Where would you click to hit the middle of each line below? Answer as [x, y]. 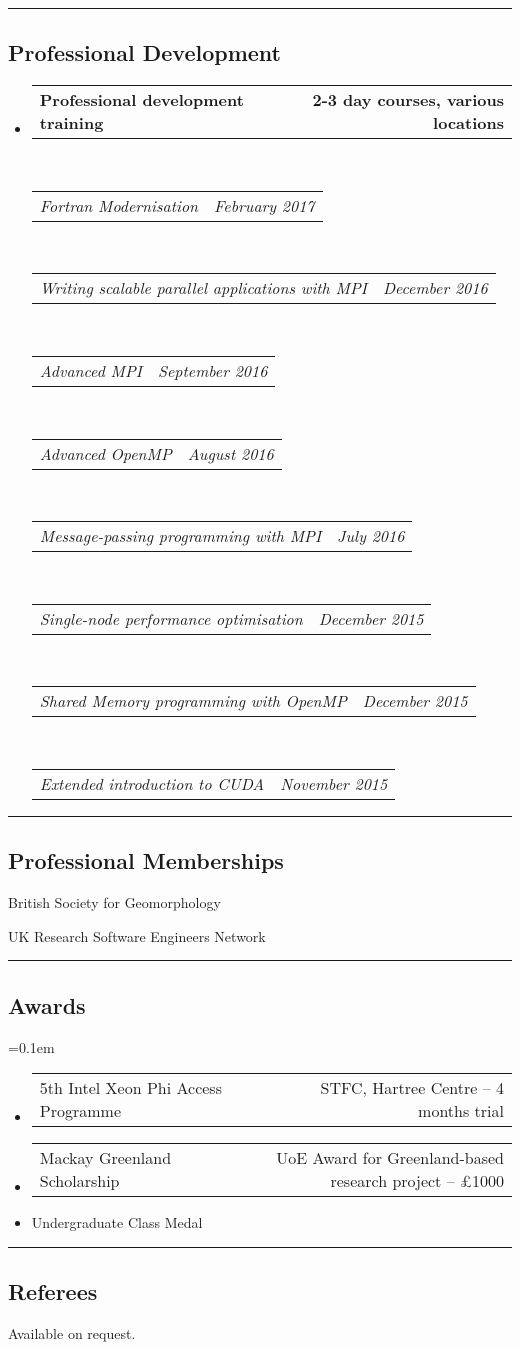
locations [468, 123]
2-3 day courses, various [408, 100]
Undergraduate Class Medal [117, 1222]
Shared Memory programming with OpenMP [193, 701]
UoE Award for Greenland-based [390, 1158]
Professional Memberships [146, 860]
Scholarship [79, 1181]
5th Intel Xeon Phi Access [130, 1088]
